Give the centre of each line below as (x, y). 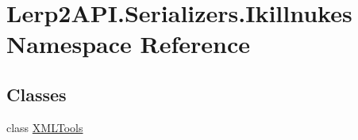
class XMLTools (45, 127)
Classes (37, 94)
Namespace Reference (128, 44)
